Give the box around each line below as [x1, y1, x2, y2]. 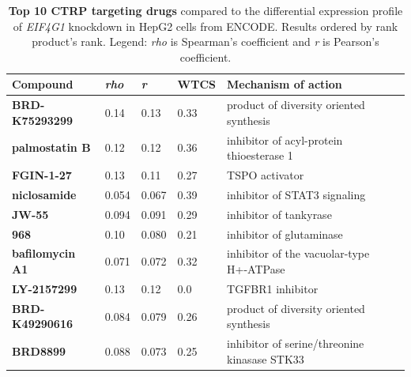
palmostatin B [12, 139, 91, 156]
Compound [12, 76, 74, 92]
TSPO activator [227, 167, 304, 183]
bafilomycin [12, 245, 76, 262]
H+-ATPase [227, 261, 285, 277]
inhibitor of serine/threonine [227, 335, 364, 352]
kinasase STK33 [227, 350, 304, 367]
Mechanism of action [227, 76, 342, 92]
